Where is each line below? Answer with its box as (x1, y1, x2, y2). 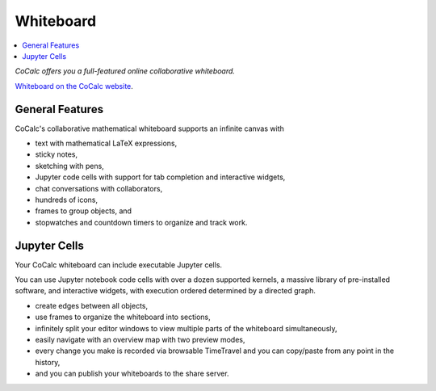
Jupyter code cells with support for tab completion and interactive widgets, (35, 172, 286, 182)
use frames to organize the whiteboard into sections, (35, 312, 212, 322)
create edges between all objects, (35, 301, 149, 310)
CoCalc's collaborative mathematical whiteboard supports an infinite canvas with (15, 124, 284, 133)
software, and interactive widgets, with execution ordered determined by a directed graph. (15, 286, 317, 296)
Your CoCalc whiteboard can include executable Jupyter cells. (15, 259, 222, 270)
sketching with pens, (35, 161, 104, 170)
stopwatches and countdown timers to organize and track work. (35, 217, 248, 227)
